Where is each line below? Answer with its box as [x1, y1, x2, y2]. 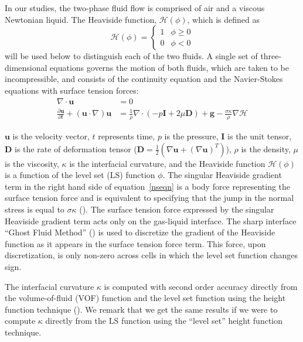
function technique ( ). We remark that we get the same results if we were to [5, 303, 278, 315]
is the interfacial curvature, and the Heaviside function [69, 157, 265, 169]
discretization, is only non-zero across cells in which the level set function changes [5, 249, 298, 261]
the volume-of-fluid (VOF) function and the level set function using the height [5, 292, 286, 304]
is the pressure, [164, 129, 219, 142]
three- [260, 50, 282, 62]
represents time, [98, 129, 155, 142]
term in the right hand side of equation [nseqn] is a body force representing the [5, 180, 291, 192]
